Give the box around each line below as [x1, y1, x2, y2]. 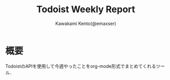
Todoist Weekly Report [36, 4, 135, 15]
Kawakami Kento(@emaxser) [55, 20, 116, 26]
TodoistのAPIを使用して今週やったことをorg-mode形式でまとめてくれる [5, 63, 156, 69]
